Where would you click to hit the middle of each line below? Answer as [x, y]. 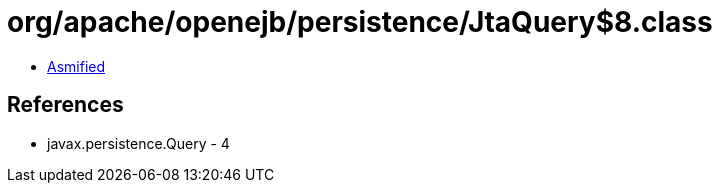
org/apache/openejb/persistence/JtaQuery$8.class [360, 22]
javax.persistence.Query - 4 [138, 143]
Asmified [76, 66]
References [65, 105]
